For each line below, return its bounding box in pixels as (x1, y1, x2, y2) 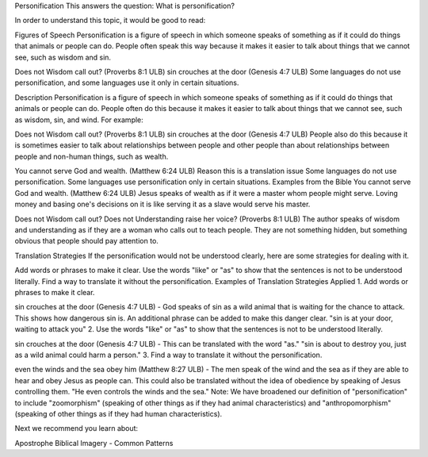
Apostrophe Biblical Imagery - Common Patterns (14, 438, 174, 447)
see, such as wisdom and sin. (14, 52, 111, 62)
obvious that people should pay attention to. (14, 236, 159, 246)
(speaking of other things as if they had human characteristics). (14, 409, 223, 418)
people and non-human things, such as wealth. (14, 152, 169, 161)
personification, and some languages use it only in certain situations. (14, 78, 239, 87)
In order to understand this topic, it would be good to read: (14, 16, 206, 25)
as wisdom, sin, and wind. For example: (14, 115, 144, 125)
